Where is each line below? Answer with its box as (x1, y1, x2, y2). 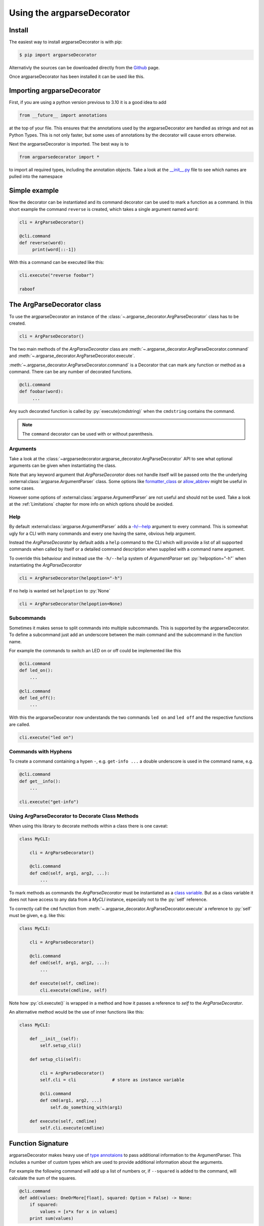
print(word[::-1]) (32, 247, 77, 253)
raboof (19, 286, 35, 292)
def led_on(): (19, 667, 53, 673)
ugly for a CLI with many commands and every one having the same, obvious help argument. (9, 530, 197, 536)
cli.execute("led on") (19, 735, 74, 740)
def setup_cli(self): (29, 1057, 82, 1062)
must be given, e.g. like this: (9, 913, 66, 919)
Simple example (9, 186, 59, 195)
